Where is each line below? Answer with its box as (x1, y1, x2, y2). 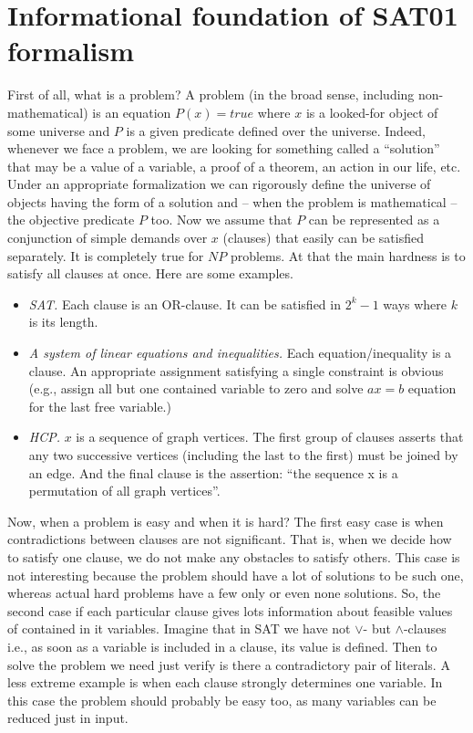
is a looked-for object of (305, 102, 438, 121)
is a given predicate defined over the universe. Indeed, (126, 120, 426, 140)
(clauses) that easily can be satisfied (222, 228, 424, 247)
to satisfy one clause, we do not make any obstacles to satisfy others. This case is (7, 547, 460, 566)
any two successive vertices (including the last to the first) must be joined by (28, 445, 458, 464)
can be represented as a (308, 210, 440, 229)
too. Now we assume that (150, 210, 293, 229)
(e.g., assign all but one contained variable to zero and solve (28, 379, 364, 398)
